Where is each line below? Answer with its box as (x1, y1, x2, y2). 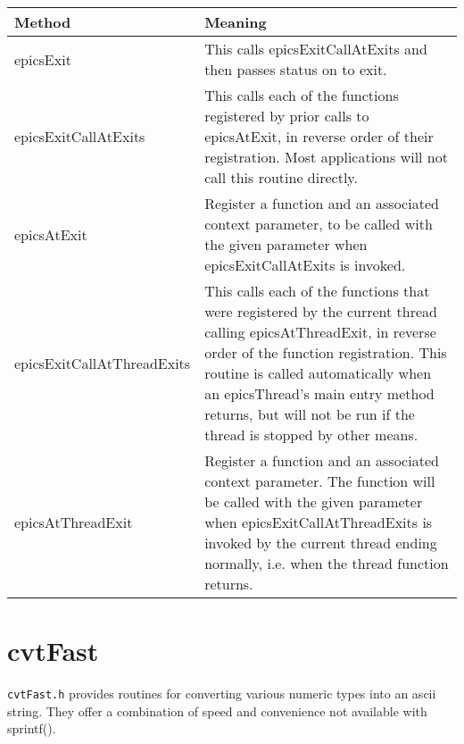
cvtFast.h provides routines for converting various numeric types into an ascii (7, 684, 436, 703)
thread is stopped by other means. (204, 424, 418, 445)
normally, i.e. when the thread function (204, 553, 449, 573)
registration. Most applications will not (204, 146, 448, 167)
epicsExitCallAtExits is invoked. (204, 255, 406, 275)
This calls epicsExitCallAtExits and (204, 38, 427, 59)
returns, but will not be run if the (204, 404, 415, 424)
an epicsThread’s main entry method (204, 383, 435, 404)
